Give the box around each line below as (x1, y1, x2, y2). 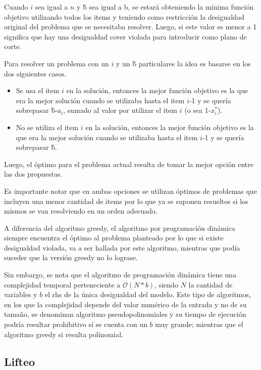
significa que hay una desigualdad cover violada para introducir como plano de (4, 31, 247, 42)
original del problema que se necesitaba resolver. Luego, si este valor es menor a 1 (4, 21, 257, 32)
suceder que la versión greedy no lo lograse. (4, 252, 138, 263)
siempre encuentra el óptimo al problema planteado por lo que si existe (4, 232, 224, 243)
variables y (4, 289, 37, 300)
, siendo (154, 279, 178, 290)
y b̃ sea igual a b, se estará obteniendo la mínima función (76, 2, 254, 12)
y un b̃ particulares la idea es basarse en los (116, 58, 251, 68)
